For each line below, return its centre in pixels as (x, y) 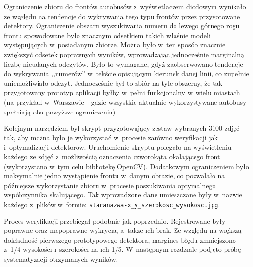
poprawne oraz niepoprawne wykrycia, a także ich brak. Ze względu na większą (123, 230)
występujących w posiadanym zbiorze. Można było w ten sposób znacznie (115, 45)
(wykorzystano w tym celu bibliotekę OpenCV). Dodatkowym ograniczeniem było (126, 166)
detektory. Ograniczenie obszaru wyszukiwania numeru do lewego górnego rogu (122, 26)
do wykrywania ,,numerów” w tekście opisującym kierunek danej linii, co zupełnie (126, 73)
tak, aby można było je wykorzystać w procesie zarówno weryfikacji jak (111, 137)
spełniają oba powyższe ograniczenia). (61, 111)
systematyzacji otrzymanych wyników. (61, 258)
